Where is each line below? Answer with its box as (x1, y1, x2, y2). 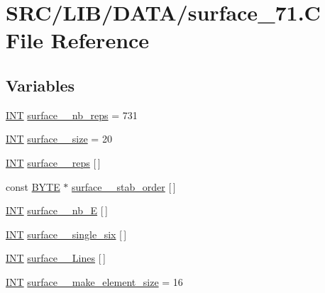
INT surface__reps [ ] (6, 155, 101, 170)
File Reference (6, 26, 150, 55)
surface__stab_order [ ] (72, 179, 176, 194)
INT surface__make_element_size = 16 (6, 274, 183, 289)
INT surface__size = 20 (6, 131, 112, 146)
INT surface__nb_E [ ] (6, 203, 108, 218)
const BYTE (6, 179, 60, 194)
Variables (6, 74, 75, 96)
